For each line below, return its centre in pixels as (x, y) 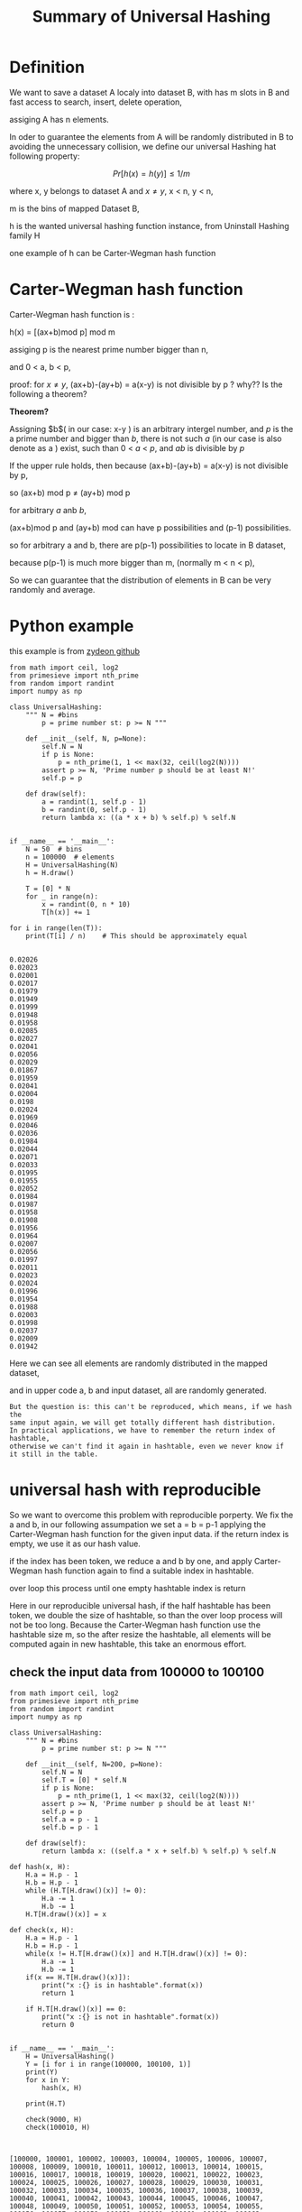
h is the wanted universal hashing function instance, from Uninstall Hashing (150, 226)
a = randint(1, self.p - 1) (94, 802)
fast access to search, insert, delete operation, (96, 102)
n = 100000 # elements (70, 857)
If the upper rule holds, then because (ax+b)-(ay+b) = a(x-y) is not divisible (149, 465)
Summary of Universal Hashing (151, 17)
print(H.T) (46, 2104)
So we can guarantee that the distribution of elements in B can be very (141, 580)
